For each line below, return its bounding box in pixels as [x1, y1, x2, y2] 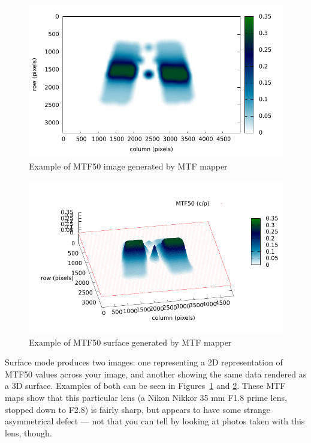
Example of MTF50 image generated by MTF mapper [29, 159, 228, 172]
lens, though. [5, 426, 52, 439]
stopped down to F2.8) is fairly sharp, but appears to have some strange [5, 403, 270, 415]
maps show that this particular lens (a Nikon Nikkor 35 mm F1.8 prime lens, [5, 391, 287, 403]
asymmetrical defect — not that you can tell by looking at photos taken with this [5, 415, 305, 427]
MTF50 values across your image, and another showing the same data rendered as [5, 367, 307, 380]
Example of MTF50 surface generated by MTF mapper [29, 335, 232, 348]
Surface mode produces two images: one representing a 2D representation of [5, 356, 283, 368]
